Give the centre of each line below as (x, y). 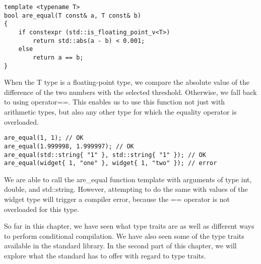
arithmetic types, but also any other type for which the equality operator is (120, 112)
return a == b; (58, 57)
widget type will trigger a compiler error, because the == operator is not (117, 199)
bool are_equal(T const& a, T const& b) (73, 15)
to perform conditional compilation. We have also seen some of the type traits (124, 235)
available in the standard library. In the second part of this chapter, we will (120, 246)
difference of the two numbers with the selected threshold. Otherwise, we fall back (130, 92)
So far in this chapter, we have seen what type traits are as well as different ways (129, 226)
